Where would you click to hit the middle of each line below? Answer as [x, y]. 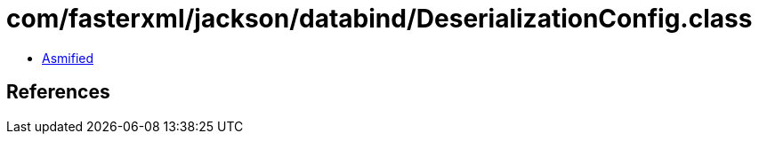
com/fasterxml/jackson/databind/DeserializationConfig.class [379, 19]
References [58, 92]
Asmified [68, 58]
